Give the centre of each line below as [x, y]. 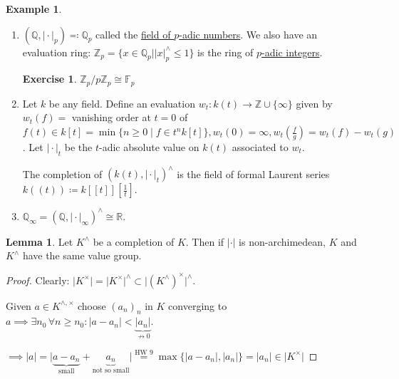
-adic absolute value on [149, 147]
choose [92, 305]
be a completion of [134, 241]
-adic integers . [292, 52]
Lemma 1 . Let [40, 241]
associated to [260, 147]
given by [314, 103]
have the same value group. [82, 255]
